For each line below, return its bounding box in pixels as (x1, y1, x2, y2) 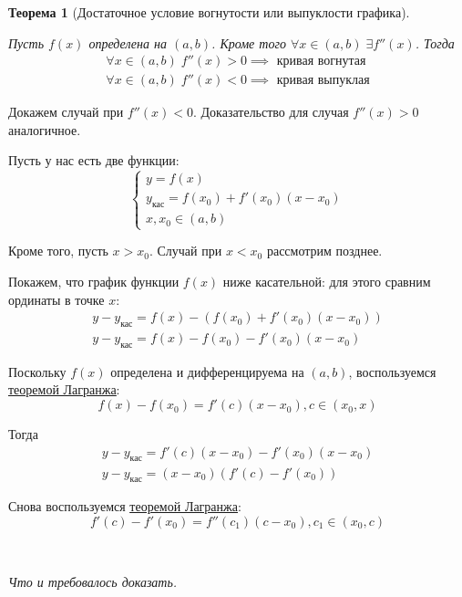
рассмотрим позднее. (266, 241, 383, 260)
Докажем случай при (8, 102, 124, 121)
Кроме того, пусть (8, 241, 108, 260)
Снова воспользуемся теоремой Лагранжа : (8, 497, 241, 516)
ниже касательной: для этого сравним (222, 272, 431, 291)
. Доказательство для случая (193, 102, 349, 121)
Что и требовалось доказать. (8, 571, 178, 591)
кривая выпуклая (276, 74, 370, 88)
